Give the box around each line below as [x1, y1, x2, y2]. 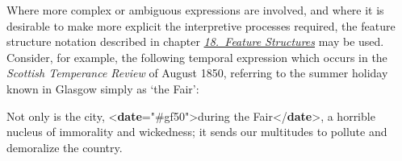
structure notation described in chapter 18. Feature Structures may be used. [6, 33, 384, 50]
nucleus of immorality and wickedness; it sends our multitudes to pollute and [6, 123, 387, 140]
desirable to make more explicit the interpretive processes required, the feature [6, 17, 396, 34]
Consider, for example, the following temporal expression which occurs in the [6, 48, 387, 65]
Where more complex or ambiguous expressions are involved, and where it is [6, 2, 384, 18]
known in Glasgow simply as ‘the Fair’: [6, 80, 199, 97]
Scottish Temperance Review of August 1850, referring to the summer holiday [6, 64, 388, 81]
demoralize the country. [6, 138, 123, 155]
